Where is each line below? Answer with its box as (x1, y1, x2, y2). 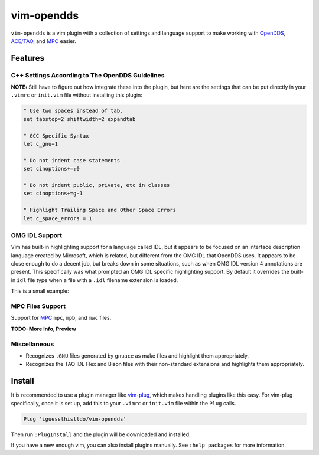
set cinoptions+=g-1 (23, 190, 83, 197)
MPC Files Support (11, 302, 66, 310)
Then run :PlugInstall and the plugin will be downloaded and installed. (11, 431, 191, 438)
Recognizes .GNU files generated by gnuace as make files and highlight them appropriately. (25, 352, 249, 359)
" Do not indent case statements (23, 157, 121, 163)
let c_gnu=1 (23, 140, 58, 148)
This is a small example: (11, 287, 69, 294)
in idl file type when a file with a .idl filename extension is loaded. (11, 276, 178, 283)
